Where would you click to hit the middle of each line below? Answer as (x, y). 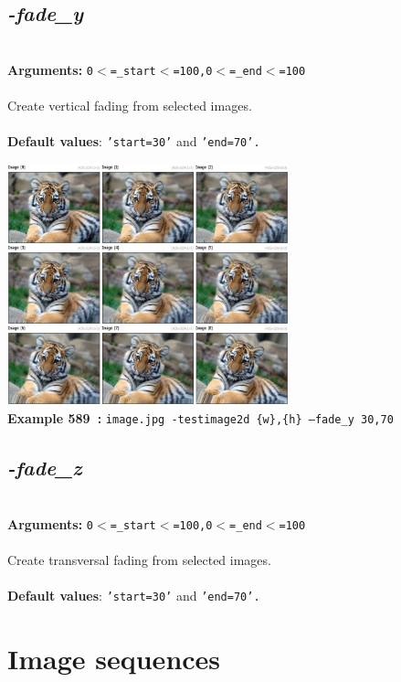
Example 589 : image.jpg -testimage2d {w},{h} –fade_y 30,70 (200, 418)
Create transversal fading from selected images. (139, 559)
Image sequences (114, 658)
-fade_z (45, 468)
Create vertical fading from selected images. (130, 106)
